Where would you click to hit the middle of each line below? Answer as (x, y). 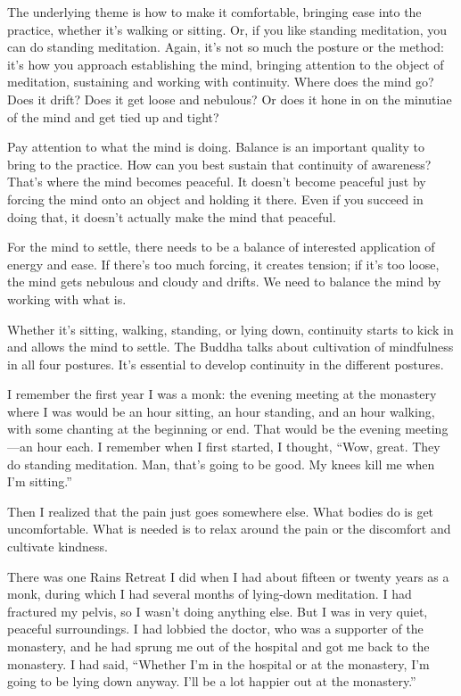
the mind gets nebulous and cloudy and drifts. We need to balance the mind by (224, 282)
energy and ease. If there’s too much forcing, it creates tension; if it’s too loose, (223, 264)
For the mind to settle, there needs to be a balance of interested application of (221, 247)
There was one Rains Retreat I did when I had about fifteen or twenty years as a (228, 576)
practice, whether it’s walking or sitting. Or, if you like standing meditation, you (227, 29)
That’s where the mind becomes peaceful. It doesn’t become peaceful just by (217, 182)
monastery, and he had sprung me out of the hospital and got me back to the (218, 646)
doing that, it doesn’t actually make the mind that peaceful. (172, 216)
